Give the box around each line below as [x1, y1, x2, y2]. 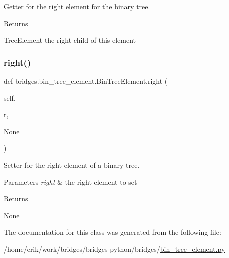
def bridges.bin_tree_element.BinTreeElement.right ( [4, 76, 168, 86]
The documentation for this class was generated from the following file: [4, 227, 221, 237]
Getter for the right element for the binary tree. [4, 1, 150, 11]
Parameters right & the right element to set [4, 176, 137, 187]
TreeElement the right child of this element [4, 35, 136, 45]
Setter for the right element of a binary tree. [4, 159, 140, 170]
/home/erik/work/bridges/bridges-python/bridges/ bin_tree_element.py [4, 243, 225, 254]
